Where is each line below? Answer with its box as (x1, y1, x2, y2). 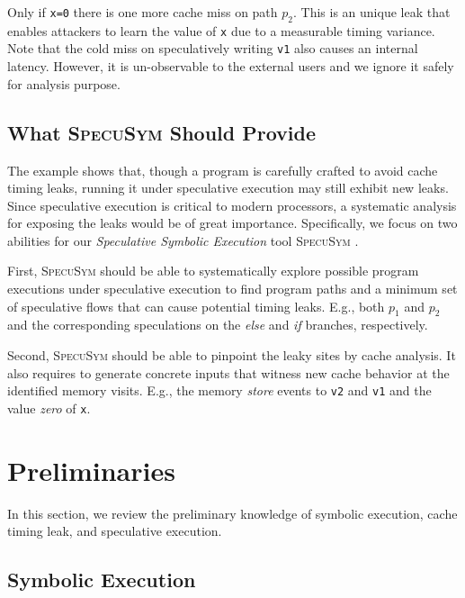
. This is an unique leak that (293, 3, 451, 21)
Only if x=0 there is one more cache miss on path (7, 3, 278, 21)
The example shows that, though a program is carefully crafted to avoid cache (7, 160, 438, 179)
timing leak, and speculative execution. (7, 521, 222, 540)
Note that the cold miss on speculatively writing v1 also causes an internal (7, 39, 418, 58)
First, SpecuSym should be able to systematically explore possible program (7, 261, 419, 280)
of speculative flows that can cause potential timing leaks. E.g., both (7, 296, 385, 315)
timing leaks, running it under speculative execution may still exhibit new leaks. (7, 178, 449, 197)
